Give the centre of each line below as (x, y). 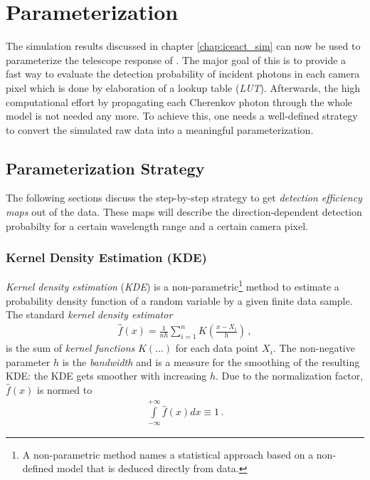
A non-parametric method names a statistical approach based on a (168, 454)
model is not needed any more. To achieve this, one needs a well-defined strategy (182, 116)
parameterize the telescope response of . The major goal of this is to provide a (176, 59)
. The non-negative (314, 348)
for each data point (217, 348)
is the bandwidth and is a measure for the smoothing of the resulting (211, 361)
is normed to (65, 389)
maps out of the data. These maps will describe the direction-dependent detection (184, 212)
